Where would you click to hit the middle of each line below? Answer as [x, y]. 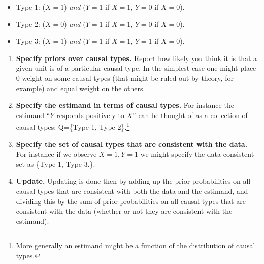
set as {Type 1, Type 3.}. [56, 164]
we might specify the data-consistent [197, 154]
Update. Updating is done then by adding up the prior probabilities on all [133, 181]
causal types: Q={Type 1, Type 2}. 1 [73, 126]
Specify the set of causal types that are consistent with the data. [132, 144]
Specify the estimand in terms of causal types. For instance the [125, 105]
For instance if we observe [56, 154]
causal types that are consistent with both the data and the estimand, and [132, 190]
